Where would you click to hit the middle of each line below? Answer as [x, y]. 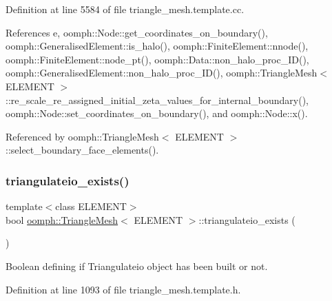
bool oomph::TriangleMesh [62, 219]
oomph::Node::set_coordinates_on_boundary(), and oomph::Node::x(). [157, 113]
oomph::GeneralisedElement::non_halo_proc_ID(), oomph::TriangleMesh [162, 73]
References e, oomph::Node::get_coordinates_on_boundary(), [137, 32]
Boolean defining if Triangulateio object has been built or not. [137, 266]
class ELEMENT [91, 206]
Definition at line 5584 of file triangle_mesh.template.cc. [125, 9]
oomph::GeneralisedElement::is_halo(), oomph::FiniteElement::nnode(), [157, 46]
